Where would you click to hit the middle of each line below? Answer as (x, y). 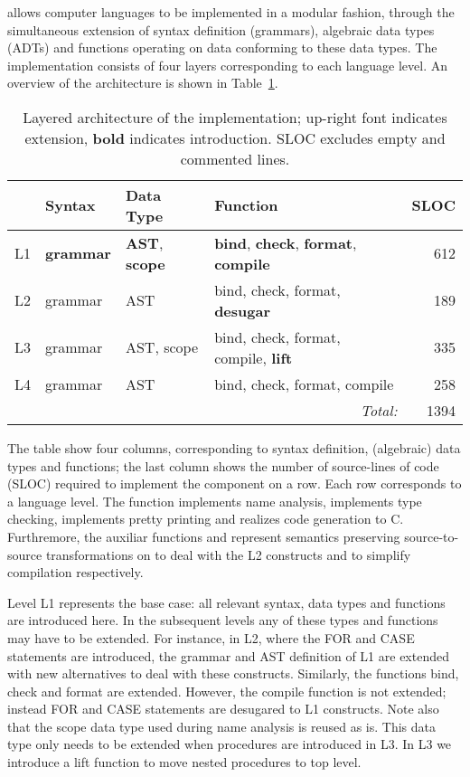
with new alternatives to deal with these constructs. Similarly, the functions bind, (233, 673)
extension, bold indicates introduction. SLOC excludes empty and (235, 137)
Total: (379, 410)
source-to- (432, 536)
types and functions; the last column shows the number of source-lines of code (223, 465)
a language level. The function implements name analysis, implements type (215, 501)
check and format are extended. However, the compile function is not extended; (227, 691)
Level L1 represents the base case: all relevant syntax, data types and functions (226, 602)
